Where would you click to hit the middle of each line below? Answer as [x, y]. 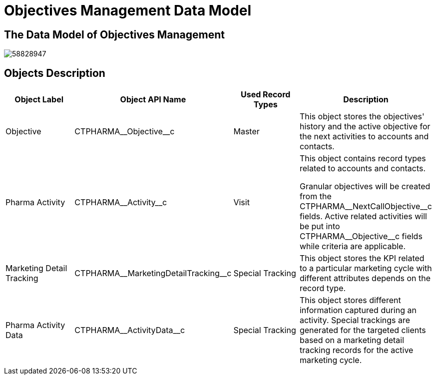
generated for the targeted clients [363, 330]
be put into [320, 226]
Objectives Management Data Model [128, 10]
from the [315, 196]
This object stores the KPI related [362, 258]
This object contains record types [363, 159]
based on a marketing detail [352, 340]
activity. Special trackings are [355, 320]
